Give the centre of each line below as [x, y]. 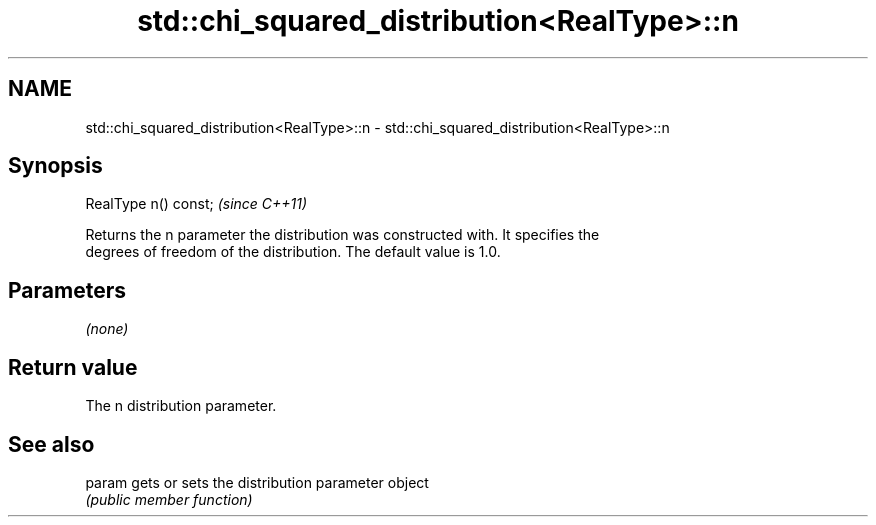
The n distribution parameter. [181, 406]
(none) [107, 329]
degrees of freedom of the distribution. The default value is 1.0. [293, 252]
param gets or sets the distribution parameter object [257, 482]
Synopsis [55, 166]
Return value [73, 367]
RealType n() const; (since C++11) [196, 204]
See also [51, 444]
